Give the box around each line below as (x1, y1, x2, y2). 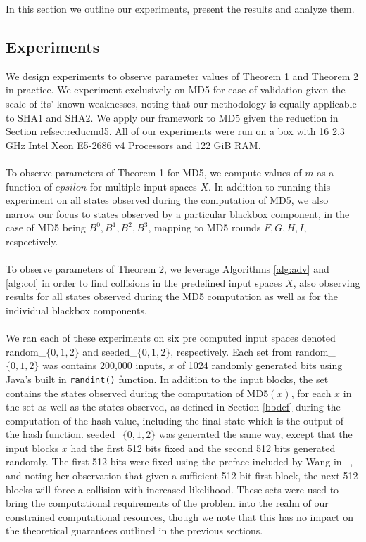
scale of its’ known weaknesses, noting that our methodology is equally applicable (6, 96, 357, 110)
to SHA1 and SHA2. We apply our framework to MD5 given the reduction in (6, 110, 339, 124)
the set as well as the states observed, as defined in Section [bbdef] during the (6, 399, 341, 414)
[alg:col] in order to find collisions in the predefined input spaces (6, 275, 282, 290)
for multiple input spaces (89, 179, 197, 193)
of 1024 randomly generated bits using (177, 358, 343, 373)
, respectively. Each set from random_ (170, 344, 336, 359)
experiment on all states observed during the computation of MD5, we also (6, 193, 329, 207)
